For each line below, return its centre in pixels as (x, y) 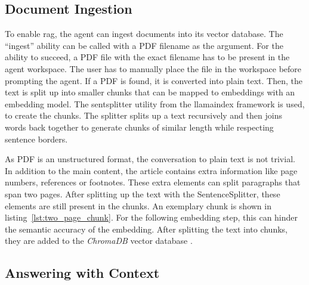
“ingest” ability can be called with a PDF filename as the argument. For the (144, 45)
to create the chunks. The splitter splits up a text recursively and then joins (143, 115)
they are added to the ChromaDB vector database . (99, 241)
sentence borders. (36, 139)
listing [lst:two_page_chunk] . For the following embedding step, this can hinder (152, 217)
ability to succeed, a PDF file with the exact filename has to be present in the (147, 57)
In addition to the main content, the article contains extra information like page (151, 170)
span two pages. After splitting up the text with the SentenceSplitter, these (143, 193)
